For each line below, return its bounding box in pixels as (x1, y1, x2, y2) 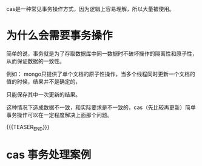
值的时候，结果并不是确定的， (6, 78, 81, 85)
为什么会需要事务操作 (6, 29, 113, 42)
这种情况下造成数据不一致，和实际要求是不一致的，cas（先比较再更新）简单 (6, 104, 196, 111)
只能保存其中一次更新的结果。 (6, 90, 81, 98)
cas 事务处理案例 (6, 148, 92, 162)
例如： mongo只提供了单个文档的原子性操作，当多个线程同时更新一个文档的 (6, 70, 195, 78)
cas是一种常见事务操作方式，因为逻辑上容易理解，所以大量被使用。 (6, 5, 175, 12)
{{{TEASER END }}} (6, 123, 50, 132)
